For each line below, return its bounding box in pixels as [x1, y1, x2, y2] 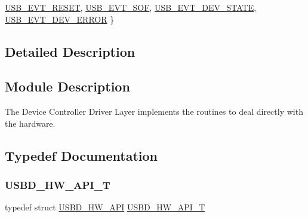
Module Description [5, 77, 130, 96]
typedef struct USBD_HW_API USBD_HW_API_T [5, 201, 205, 213]
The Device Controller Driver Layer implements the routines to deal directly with [5, 105, 303, 118]
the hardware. [5, 117, 56, 129]
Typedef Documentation [5, 146, 158, 164]
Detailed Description [5, 42, 135, 60]
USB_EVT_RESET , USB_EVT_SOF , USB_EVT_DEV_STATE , [5, 1, 257, 13]
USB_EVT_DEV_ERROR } [5, 13, 115, 25]
